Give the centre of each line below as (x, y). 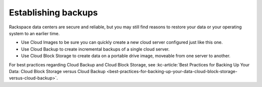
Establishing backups (53, 12)
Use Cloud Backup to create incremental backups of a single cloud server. (95, 49)
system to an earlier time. (34, 33)
